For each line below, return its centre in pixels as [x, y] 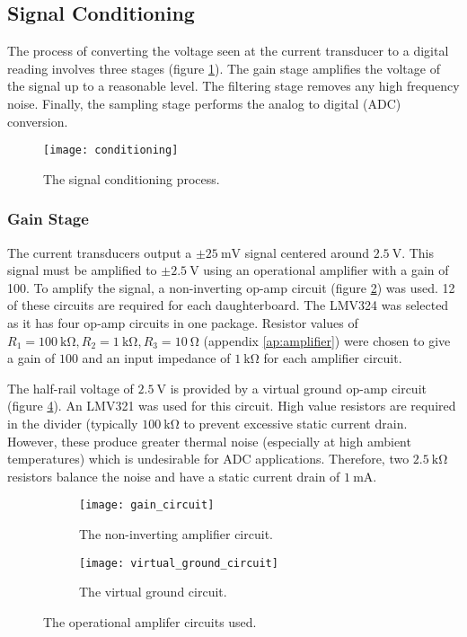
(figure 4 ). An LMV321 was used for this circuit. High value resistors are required [232, 406]
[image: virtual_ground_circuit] [179, 563]
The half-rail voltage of [70, 388]
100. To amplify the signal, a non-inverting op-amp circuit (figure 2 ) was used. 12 [231, 287]
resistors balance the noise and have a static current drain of [174, 476]
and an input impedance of [156, 358]
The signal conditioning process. [132, 178]
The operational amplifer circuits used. [150, 621]
